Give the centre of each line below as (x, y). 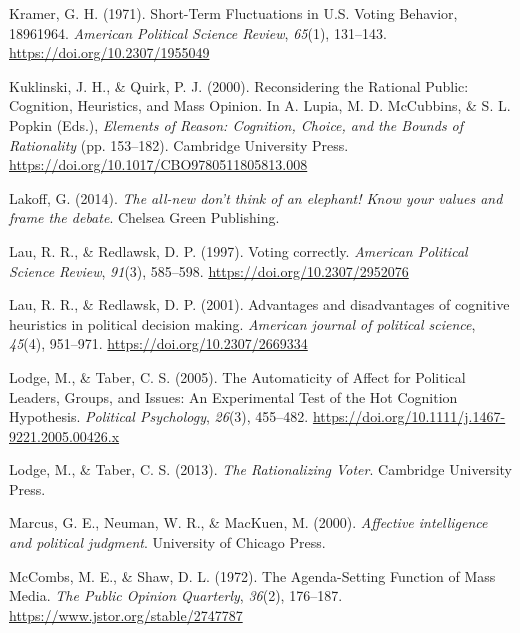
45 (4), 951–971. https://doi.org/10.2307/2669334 (158, 343)
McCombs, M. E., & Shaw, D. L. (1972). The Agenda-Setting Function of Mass (252, 575)
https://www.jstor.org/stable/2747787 (126, 614)
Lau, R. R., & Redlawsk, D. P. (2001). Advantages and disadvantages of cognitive (259, 304)
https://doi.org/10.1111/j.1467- (409, 416)
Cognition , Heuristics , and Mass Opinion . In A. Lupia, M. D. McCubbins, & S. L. (260, 105)
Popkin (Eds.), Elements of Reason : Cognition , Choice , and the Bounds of (236, 124)
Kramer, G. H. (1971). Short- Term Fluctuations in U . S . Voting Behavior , (233, 13)
